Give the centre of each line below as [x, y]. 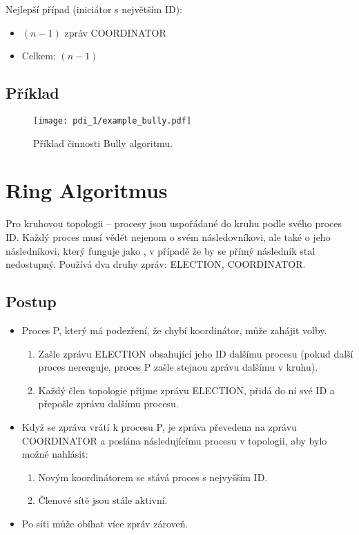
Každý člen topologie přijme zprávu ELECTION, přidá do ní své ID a [186, 390]
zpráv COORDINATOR [115, 32]
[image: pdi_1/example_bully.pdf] [113, 120]
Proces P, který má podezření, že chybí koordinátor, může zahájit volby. [174, 330]
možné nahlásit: [55, 454]
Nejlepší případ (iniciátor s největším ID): [94, 9]
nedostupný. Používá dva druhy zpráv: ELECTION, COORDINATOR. [156, 264]
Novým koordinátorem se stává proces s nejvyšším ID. [153, 477]
